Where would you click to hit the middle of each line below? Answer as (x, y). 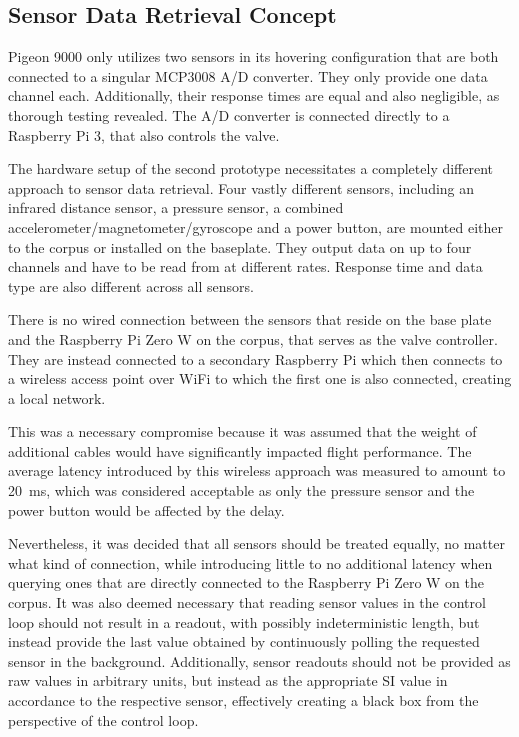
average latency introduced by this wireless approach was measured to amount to (257, 470)
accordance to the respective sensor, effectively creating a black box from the (243, 700)
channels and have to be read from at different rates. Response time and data (245, 266)
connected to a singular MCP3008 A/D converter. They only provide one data (248, 75)
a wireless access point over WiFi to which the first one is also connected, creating (260, 378)
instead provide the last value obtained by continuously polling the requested (244, 641)
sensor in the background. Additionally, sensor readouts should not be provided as (259, 660)
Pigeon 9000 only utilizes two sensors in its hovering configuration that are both (253, 56)
